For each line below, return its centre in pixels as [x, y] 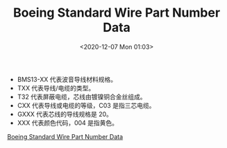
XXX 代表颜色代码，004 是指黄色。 [68, 122]
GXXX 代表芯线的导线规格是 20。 [65, 114]
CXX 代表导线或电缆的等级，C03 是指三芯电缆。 [86, 105]
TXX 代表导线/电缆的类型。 [56, 88]
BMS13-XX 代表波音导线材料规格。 [67, 79]
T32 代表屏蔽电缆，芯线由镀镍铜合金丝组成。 [82, 97]
